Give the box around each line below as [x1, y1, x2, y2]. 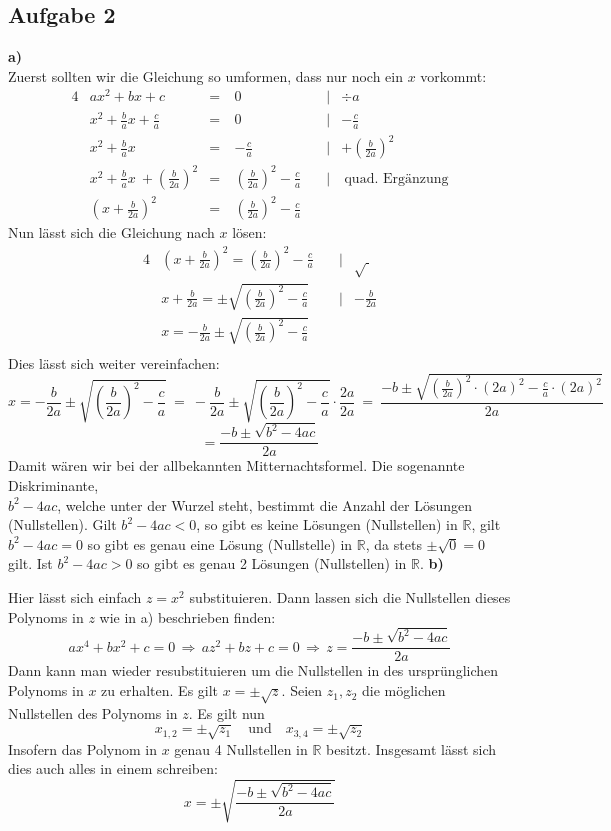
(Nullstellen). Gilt [8, 514, 117, 535]
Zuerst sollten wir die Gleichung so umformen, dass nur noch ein [8, 65, 403, 86]
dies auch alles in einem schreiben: [8, 758, 218, 779]
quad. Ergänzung [344, 171, 449, 186]
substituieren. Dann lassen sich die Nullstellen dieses [189, 586, 511, 607]
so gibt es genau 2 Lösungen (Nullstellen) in [137, 553, 407, 574]
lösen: [232, 222, 267, 243]
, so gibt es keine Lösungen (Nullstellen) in [196, 514, 458, 535]
